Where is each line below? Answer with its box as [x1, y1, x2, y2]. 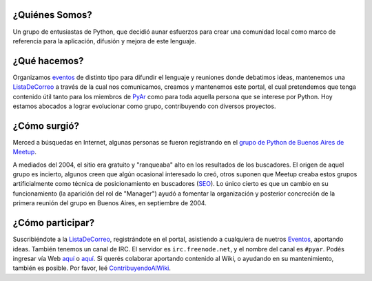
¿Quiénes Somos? [12, 9, 92, 21]
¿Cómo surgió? [12, 120, 79, 132]
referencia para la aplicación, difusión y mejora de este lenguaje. [12, 37, 196, 45]
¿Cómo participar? [12, 217, 95, 229]
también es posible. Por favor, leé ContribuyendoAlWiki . [12, 264, 172, 272]
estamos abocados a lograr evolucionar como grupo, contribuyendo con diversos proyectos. [12, 102, 276, 110]
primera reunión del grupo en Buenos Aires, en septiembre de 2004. [12, 199, 207, 207]
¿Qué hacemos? [12, 55, 84, 67]
